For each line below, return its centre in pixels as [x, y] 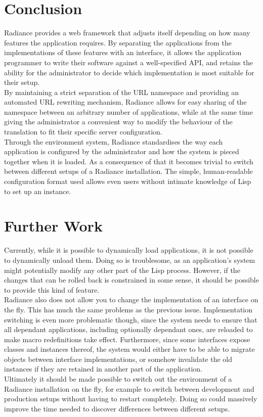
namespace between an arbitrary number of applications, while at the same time [128, 111]
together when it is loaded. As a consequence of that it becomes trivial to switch [129, 161]
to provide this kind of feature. [52, 289]
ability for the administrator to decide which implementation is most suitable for [129, 72]
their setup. [22, 82]
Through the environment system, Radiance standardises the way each [114, 141]
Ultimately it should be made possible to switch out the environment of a [118, 379]
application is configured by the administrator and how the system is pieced [122, 151]
